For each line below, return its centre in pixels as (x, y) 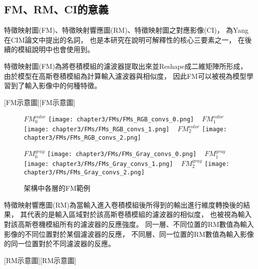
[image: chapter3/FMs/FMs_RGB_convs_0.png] (121, 120)
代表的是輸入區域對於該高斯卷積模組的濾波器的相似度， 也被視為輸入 (139, 214)
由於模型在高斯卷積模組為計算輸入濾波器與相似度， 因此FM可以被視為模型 (125, 76)
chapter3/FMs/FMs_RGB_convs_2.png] (83, 137)
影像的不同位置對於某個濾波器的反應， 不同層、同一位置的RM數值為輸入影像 (129, 234)
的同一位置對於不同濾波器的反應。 (60, 243)
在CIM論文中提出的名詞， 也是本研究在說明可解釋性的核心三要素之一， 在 (125, 39)
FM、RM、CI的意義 (56, 9)
